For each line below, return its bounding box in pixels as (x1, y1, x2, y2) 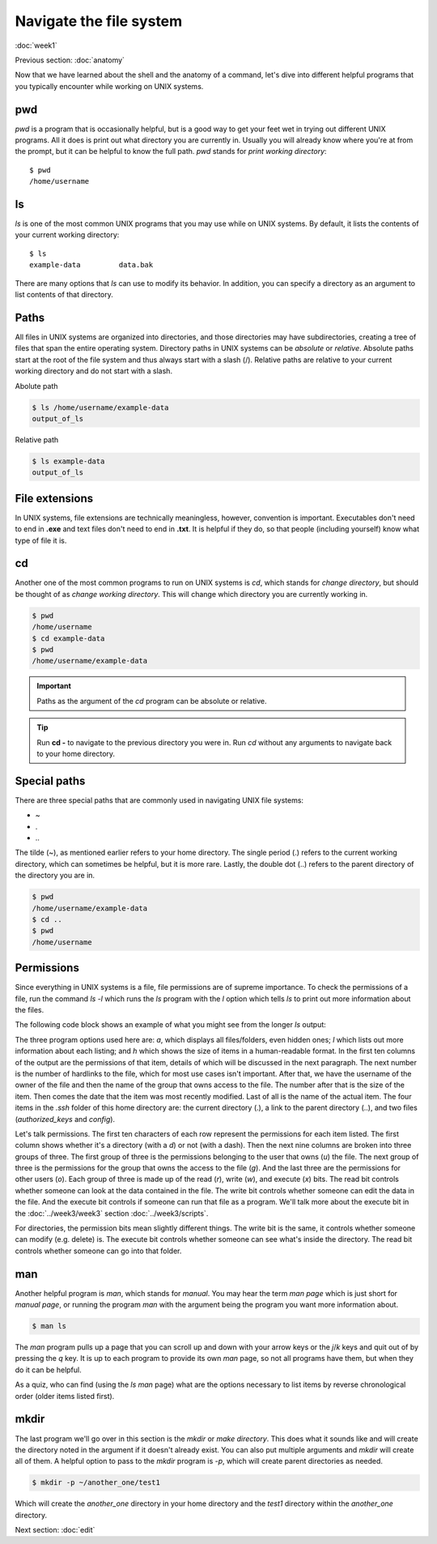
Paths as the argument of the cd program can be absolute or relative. (36, 696, 267, 706)
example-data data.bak (29, 260, 154, 270)
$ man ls (32, 1321, 67, 1331)
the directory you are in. (15, 871, 95, 881)
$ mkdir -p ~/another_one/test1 (32, 1478, 161, 1487)
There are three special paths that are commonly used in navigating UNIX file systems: (15, 795, 303, 805)
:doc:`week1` (15, 41, 57, 50)
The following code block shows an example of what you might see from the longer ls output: (15, 1020, 327, 1030)
